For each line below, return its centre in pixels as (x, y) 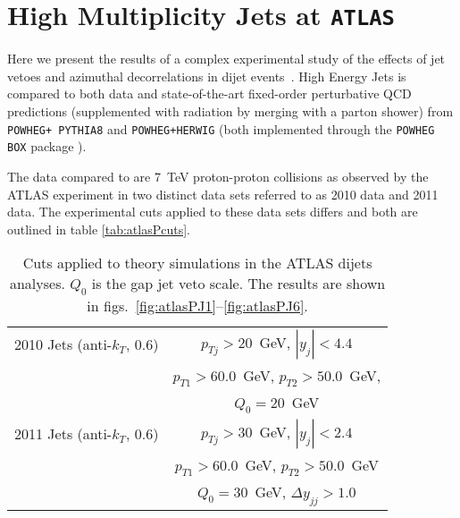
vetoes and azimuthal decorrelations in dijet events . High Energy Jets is (207, 76)
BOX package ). (47, 146)
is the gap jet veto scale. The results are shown (238, 284)
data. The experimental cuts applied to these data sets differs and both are (213, 212)
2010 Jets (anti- (63, 344)
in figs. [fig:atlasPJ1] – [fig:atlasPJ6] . (197, 305)
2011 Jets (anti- (63, 434)
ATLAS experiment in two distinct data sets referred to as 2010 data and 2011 (223, 194)
